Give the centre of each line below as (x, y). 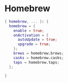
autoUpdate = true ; (37, 40)
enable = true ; (29, 31)
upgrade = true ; (34, 44)
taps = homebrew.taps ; (36, 62)
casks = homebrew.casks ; (39, 58)
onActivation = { (31, 35)
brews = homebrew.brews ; (39, 53)
